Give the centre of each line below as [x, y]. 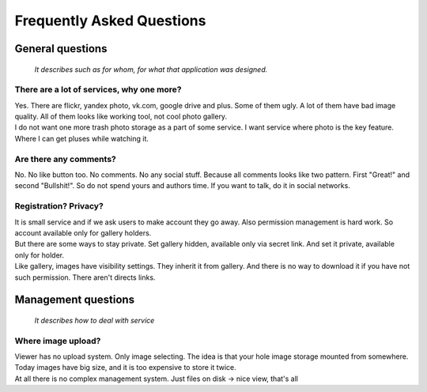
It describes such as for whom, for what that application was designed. [151, 69]
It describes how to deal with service [94, 320]
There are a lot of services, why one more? [98, 89]
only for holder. [40, 255]
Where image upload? [58, 341]
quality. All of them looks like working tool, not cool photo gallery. [121, 117]
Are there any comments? [65, 159]
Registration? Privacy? [59, 206]
